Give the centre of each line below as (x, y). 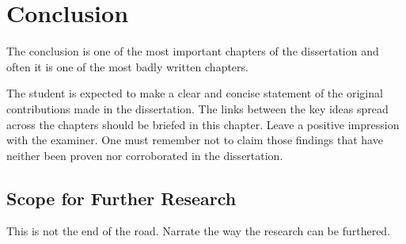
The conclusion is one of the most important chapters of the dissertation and (193, 51)
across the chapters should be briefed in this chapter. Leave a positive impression (203, 124)
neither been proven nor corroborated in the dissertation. (145, 155)
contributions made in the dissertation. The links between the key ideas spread (197, 108)
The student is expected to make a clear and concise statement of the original (195, 93)
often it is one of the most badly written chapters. (127, 66)
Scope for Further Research (121, 198)
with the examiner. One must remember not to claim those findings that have (195, 140)
